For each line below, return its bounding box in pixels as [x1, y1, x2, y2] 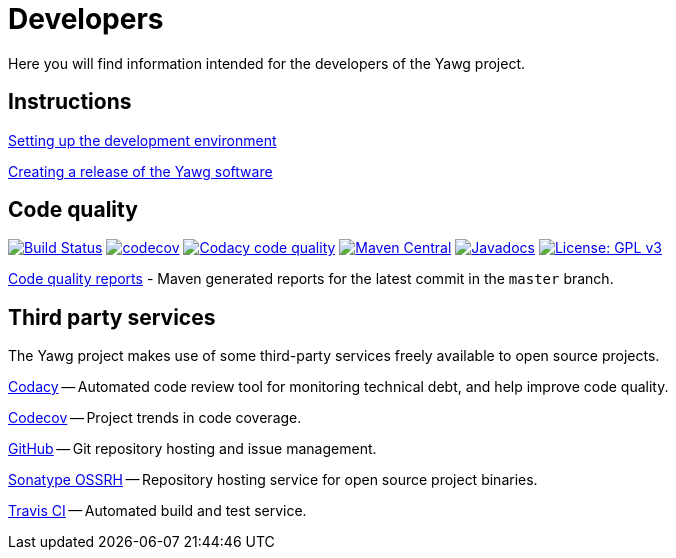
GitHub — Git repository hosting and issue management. [8, 440, 377, 458]
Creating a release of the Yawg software [8, 162, 273, 180]
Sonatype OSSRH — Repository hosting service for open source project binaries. [8, 471, 538, 489]
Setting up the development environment [8, 131, 277, 149]
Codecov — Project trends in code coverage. [8, 409, 302, 427]
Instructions [8, 89, 132, 115]
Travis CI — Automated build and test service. [8, 502, 307, 520]
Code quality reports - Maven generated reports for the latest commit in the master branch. [8, 270, 614, 288]
